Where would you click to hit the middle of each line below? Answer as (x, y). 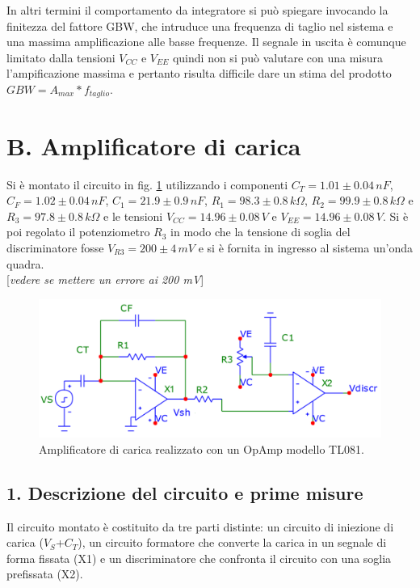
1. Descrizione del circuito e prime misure (185, 492)
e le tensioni (133, 216)
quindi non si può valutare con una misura (277, 57)
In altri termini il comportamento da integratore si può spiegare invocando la (197, 10)
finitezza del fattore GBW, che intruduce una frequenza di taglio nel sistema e (200, 25)
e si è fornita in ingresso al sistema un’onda (305, 247)
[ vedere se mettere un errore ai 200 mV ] (105, 279)
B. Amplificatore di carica (154, 145)
